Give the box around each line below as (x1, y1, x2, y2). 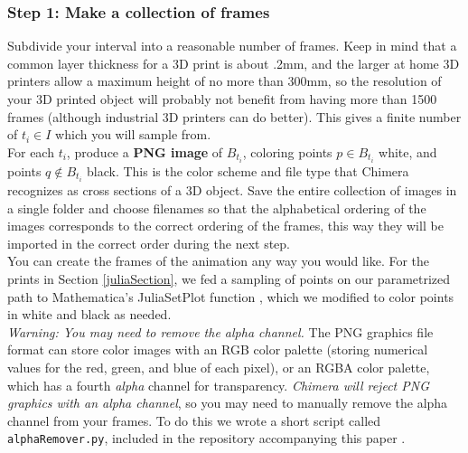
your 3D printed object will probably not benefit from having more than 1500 (7, 90, 437, 108)
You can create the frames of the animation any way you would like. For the (7, 251, 430, 270)
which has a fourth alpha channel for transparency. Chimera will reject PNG (7, 375, 429, 394)
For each (7, 142, 54, 161)
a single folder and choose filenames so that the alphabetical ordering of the (7, 198, 426, 217)
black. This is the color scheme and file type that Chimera (87, 161, 409, 180)
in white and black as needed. (7, 305, 172, 324)
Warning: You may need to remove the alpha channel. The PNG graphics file (7, 322, 434, 341)
